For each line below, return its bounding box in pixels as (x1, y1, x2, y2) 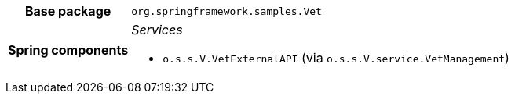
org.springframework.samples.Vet (131, 5, 322, 17)
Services (131, 22, 183, 37)
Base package (24, 3, 111, 19)
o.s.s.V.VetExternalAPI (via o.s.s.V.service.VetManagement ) (163, 50, 510, 66)
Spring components (8, 42, 129, 58)
